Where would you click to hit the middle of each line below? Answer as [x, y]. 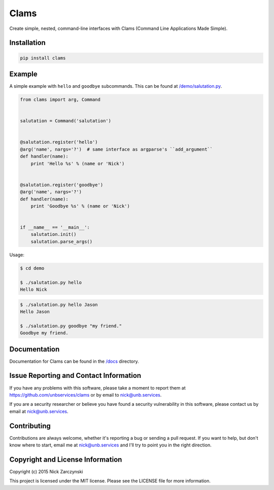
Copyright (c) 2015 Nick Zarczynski [46, 471]
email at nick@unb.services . [39, 411]
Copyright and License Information [66, 459]
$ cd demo [32, 268]
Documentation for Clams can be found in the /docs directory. [74, 361]
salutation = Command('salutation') [66, 121]
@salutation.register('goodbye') [62, 185]
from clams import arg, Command [60, 100]
